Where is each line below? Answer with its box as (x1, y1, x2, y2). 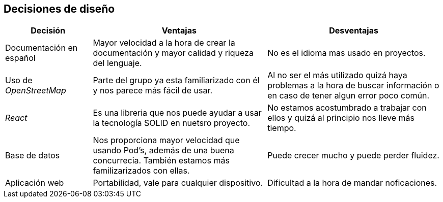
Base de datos (5, 150, 60, 161)
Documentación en (5, 43, 78, 53)
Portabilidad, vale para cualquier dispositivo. (93, 178, 263, 188)
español (5, 53, 36, 63)
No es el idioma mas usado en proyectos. (267, 48, 426, 58)
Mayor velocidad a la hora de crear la (93, 38, 235, 48)
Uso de (5, 75, 33, 86)
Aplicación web (5, 178, 64, 188)
